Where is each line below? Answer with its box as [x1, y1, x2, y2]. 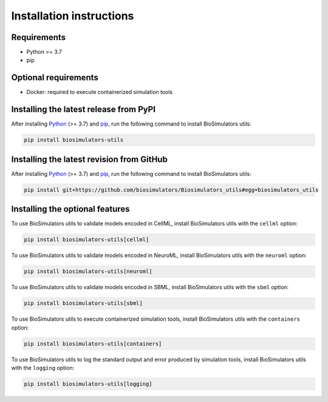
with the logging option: [11, 364, 75, 371]
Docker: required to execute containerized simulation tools [26, 89, 173, 96]
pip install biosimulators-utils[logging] [24, 380, 152, 387]
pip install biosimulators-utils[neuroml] [24, 268, 152, 275]
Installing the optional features [11, 204, 130, 215]
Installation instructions [11, 9, 134, 22]
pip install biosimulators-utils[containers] [24, 340, 162, 347]
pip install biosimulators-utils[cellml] [24, 236, 149, 243]
